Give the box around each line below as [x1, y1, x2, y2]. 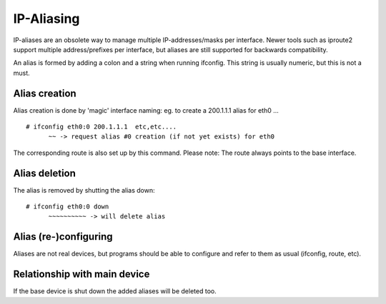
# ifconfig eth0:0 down [26, 203, 109, 211]
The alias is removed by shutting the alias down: [13, 186, 155, 194]
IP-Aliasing [13, 11, 80, 26]
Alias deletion [13, 167, 76, 179]
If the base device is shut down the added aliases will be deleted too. [13, 287, 217, 295]
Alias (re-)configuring [13, 230, 114, 243]
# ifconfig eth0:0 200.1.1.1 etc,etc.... [26, 123, 177, 131]
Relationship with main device [13, 268, 150, 280]
